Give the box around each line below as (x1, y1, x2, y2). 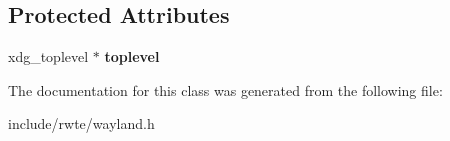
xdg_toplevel (8, 46, 89, 67)
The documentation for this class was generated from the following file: (8, 79, 443, 100)
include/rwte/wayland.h (8, 113, 155, 134)
